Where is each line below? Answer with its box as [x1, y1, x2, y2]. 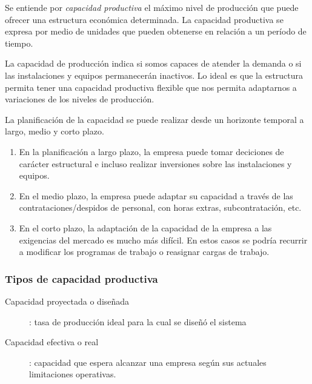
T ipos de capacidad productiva [5, 271, 158, 286]
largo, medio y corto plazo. [5, 125, 104, 137]
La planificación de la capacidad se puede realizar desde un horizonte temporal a [5, 113, 304, 125]
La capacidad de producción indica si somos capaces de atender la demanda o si [5, 57, 302, 70]
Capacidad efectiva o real [5, 336, 99, 348]
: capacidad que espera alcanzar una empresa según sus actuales [29, 356, 267, 368]
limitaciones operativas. [29, 368, 116, 380]
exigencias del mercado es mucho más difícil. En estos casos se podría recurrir [19, 233, 308, 246]
